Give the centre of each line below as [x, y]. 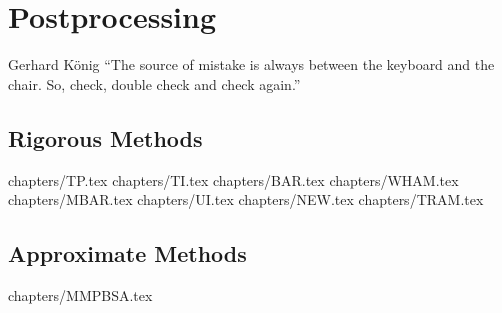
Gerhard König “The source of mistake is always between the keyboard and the [251, 64]
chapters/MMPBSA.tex [80, 294]
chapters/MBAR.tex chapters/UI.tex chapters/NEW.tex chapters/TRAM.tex [246, 199]
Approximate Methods [127, 253]
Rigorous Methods [105, 137]
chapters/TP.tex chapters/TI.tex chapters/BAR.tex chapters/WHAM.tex [233, 179]
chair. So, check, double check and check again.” [154, 83]
